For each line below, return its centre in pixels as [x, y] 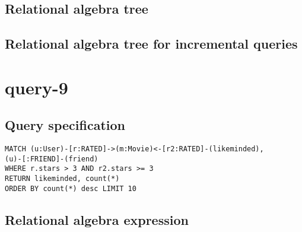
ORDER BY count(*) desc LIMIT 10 [71, 188]
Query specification [65, 125]
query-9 [36, 87]
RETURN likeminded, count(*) [62, 179]
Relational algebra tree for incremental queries [151, 44]
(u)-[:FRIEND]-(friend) [52, 159]
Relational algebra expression [97, 219]
